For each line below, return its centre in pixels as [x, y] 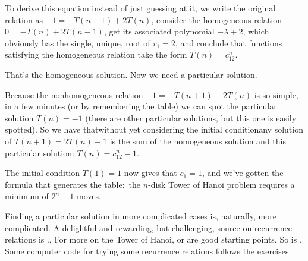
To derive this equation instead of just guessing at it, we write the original [140, 8]
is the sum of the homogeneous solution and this [198, 141]
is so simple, [276, 94]
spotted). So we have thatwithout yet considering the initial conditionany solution [154, 129]
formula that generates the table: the [73, 184]
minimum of [27, 196]
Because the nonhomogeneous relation [74, 94]
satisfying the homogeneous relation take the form [96, 54]
